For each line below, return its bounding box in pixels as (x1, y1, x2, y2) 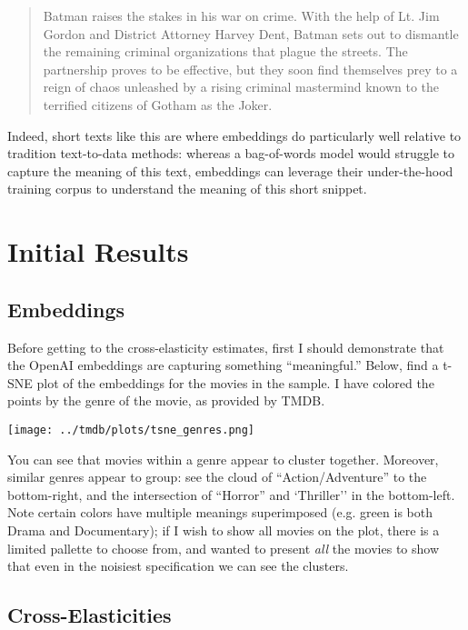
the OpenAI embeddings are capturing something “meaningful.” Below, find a (7, 355, 439, 375)
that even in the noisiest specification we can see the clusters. (7, 556, 349, 575)
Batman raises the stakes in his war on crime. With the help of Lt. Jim (43, 6, 440, 25)
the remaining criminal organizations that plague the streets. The (43, 42, 408, 61)
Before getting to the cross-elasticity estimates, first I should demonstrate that (7, 337, 444, 356)
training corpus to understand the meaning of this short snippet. (7, 179, 367, 198)
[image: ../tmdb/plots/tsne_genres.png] (7, 423, 255, 436)
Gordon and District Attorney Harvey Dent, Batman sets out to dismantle (43, 24, 459, 43)
